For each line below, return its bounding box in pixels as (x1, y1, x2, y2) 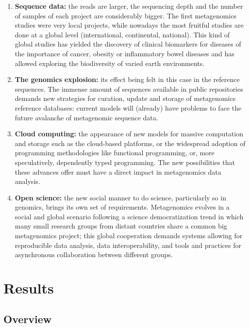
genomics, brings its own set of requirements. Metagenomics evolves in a (15, 202, 230, 212)
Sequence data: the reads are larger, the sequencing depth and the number (15, 1, 243, 11)
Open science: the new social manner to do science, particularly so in (15, 192, 226, 202)
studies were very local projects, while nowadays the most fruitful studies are (15, 20, 244, 30)
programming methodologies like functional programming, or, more (15, 147, 215, 158)
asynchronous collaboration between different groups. (15, 249, 173, 260)
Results (3, 278, 54, 298)
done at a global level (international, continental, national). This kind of (15, 29, 230, 39)
